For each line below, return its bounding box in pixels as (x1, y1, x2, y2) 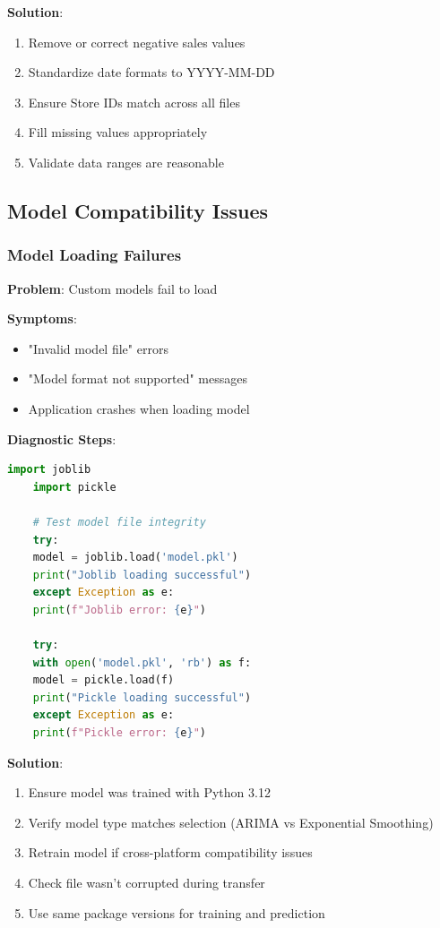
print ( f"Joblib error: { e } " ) (32, 603, 207, 616)
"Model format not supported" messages (28, 369, 247, 388)
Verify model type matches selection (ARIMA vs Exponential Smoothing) (28, 812, 434, 831)
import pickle (32, 480, 116, 494)
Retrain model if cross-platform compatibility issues (28, 843, 313, 862)
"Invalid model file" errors (28, 339, 168, 357)
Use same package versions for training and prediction (28, 903, 325, 922)
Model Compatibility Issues (7, 196, 269, 224)
